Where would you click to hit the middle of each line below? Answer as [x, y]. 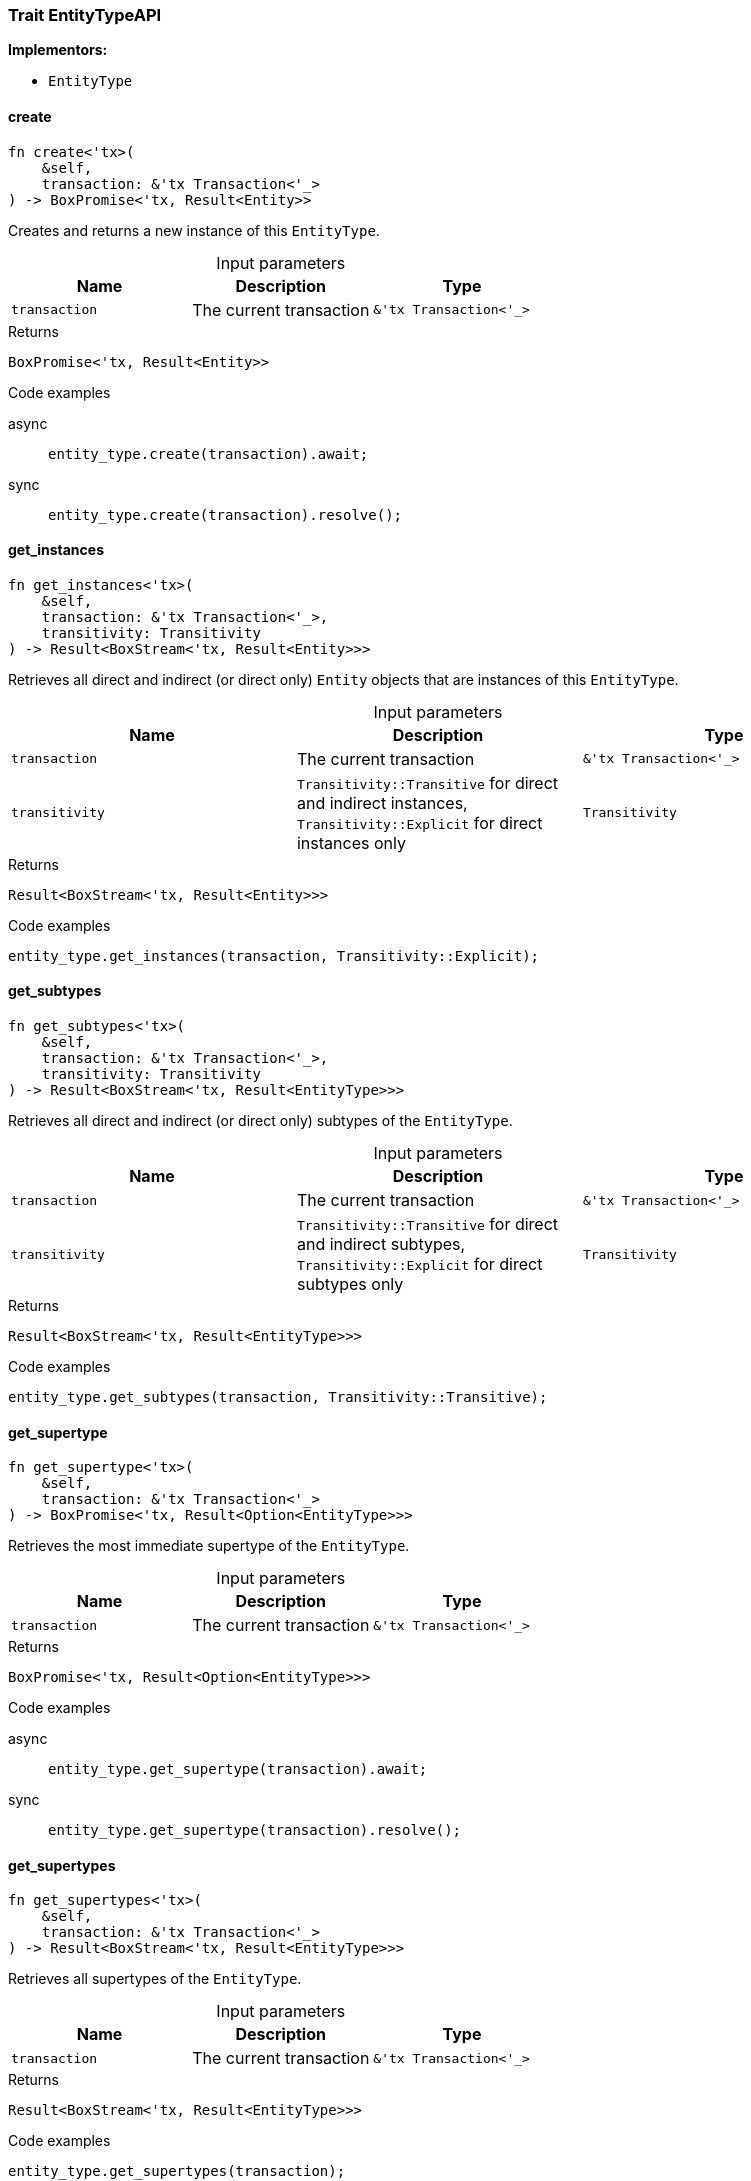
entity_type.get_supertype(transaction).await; [238, 1769]
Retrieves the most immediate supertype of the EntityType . [209, 1546]
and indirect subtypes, [381, 1244]
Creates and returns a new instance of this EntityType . [194, 230]
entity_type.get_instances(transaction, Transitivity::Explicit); [274, 955]
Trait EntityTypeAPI [85, 15]
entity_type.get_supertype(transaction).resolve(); [255, 1830]
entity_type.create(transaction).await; [208, 453]
